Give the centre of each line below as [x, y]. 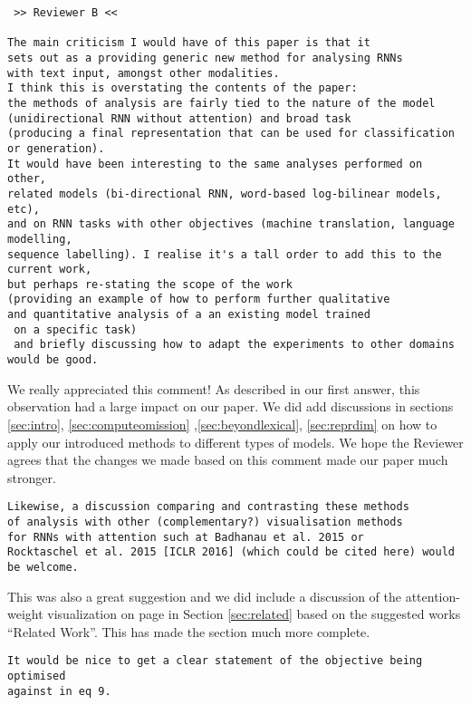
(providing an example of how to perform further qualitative [199, 299]
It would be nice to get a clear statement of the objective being [215, 661]
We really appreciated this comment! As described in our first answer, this [214, 388]
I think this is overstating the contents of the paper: [183, 88]
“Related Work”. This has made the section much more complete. [189, 631]
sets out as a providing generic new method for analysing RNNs [205, 58]
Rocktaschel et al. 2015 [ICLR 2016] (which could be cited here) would [231, 552]
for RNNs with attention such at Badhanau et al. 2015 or [186, 537]
